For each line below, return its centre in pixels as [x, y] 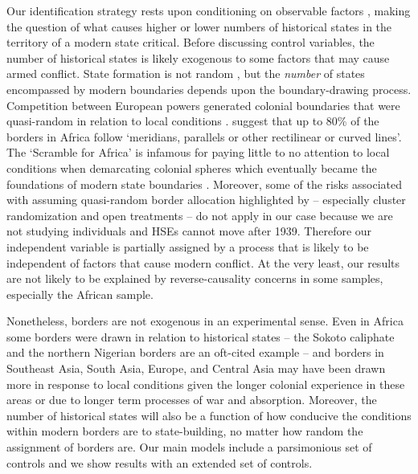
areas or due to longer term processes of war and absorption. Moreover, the [192, 400]
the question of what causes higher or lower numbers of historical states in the [199, 26]
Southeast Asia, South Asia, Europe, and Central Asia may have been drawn [196, 368]
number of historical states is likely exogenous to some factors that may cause [198, 57]
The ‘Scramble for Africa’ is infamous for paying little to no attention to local [198, 152]
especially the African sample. [80, 294]
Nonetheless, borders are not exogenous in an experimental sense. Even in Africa [205, 321]
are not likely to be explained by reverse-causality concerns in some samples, [195, 278]
